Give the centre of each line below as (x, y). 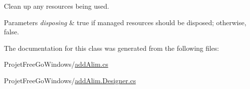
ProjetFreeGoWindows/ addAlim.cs (56, 64)
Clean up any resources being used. (57, 6)
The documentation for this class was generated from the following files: (112, 48)
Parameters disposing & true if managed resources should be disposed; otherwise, (125, 22)
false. (11, 32)
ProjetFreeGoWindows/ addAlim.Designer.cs (70, 80)
